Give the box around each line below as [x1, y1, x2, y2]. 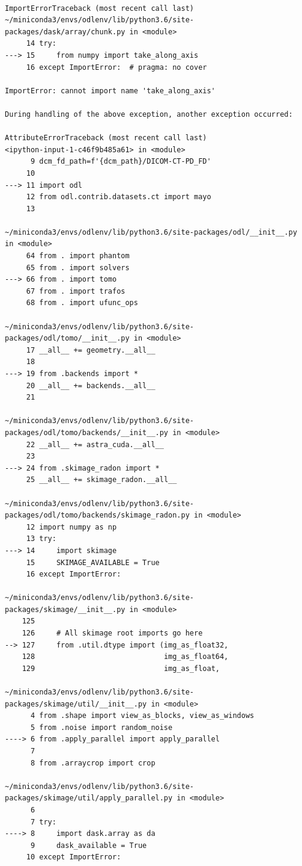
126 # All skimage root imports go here [22, 629, 203, 638]
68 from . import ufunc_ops [26, 298, 138, 308]
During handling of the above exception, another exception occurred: [5, 110, 293, 119]
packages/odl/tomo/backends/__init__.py [5, 428, 169, 437]
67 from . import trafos [26, 286, 125, 295]
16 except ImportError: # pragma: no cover [26, 63, 207, 72]
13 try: [26, 534, 56, 543]
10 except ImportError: [26, 853, 121, 862]
